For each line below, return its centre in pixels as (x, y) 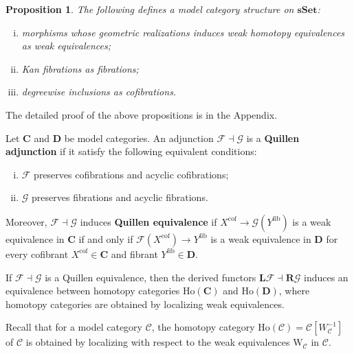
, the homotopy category (203, 327)
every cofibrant (37, 253)
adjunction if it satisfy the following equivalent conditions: (131, 151)
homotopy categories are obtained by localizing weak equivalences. (145, 304)
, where (294, 291)
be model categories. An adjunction (139, 138)
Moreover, (26, 221)
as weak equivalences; (66, 46)
